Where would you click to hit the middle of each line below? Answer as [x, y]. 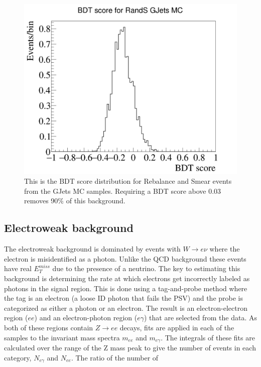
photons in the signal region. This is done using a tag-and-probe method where [126, 288]
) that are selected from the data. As [201, 318]
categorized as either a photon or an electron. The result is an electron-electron [126, 308]
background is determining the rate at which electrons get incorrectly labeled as [127, 278]
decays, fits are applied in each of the [177, 328]
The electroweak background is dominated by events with [92, 249]
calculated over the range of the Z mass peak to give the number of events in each [130, 348]
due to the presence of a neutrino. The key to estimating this [146, 268]
